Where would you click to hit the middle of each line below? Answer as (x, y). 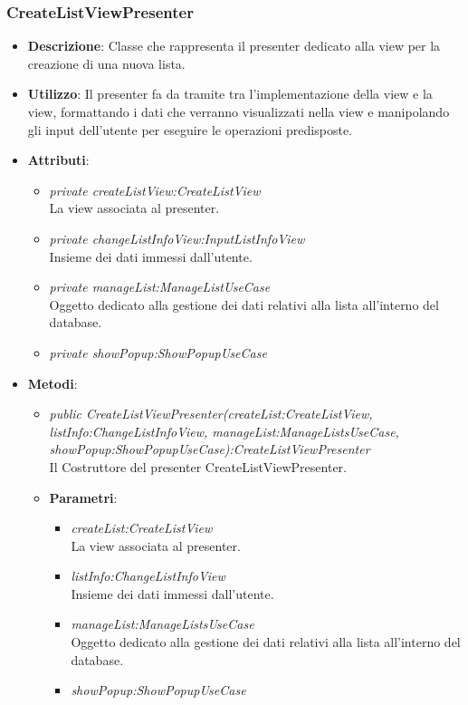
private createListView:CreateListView (155, 190)
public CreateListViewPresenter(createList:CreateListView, (211, 414)
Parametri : (83, 497)
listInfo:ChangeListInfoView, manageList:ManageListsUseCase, (224, 431)
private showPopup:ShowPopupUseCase (158, 352)
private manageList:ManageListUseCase (160, 287)
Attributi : (58, 160)
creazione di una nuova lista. (106, 63)
